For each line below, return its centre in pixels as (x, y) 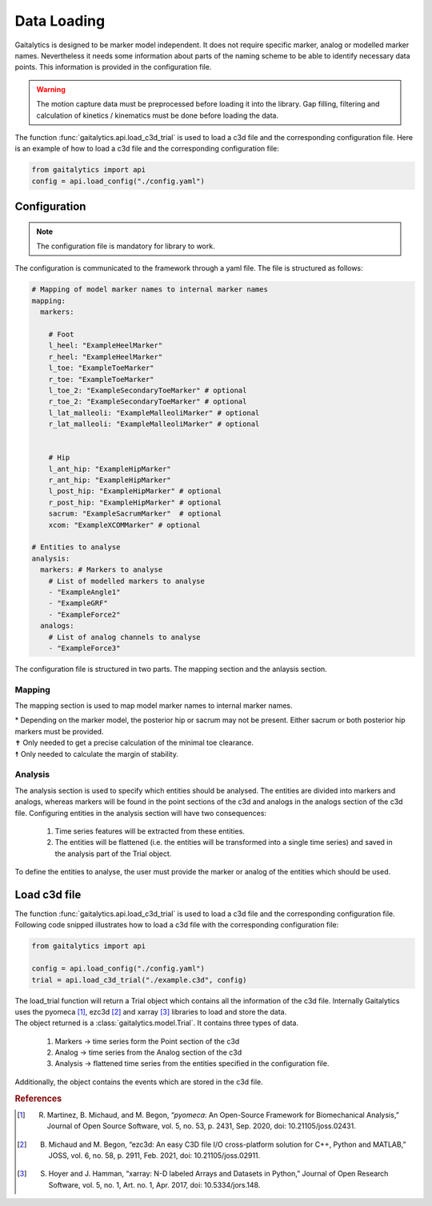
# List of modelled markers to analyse (127, 581)
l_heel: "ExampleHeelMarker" (106, 346)
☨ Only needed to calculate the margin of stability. (97, 754)
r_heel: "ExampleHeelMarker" (106, 357)
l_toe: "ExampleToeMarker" (102, 368)
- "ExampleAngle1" (84, 592)
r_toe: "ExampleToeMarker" (102, 379)
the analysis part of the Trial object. (113, 854)
